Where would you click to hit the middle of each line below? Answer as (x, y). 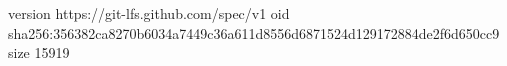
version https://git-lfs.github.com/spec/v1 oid (149, 13)
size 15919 (39, 52)
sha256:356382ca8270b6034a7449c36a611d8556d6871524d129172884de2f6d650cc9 (254, 32)
